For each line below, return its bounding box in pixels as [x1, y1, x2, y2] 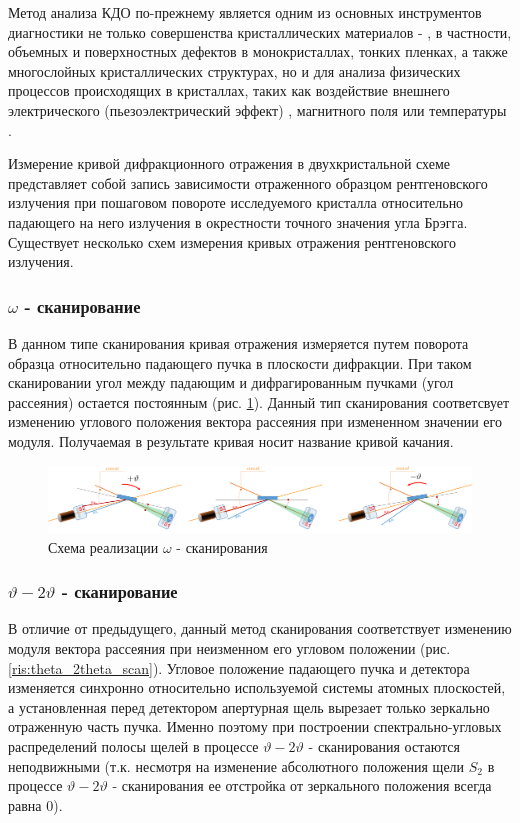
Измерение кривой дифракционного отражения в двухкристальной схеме [8, 153, 451, 174]
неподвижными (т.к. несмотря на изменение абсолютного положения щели [8, 755, 465, 776]
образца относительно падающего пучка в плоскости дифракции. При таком [8, 352, 472, 373]
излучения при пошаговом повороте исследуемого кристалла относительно [8, 192, 464, 213]
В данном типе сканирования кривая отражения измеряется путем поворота [8, 332, 469, 353]
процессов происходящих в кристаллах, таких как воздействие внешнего [8, 80, 450, 101]
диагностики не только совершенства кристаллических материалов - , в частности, [8, 21, 512, 42]
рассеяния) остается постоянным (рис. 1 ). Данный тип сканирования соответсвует [8, 391, 510, 412]
